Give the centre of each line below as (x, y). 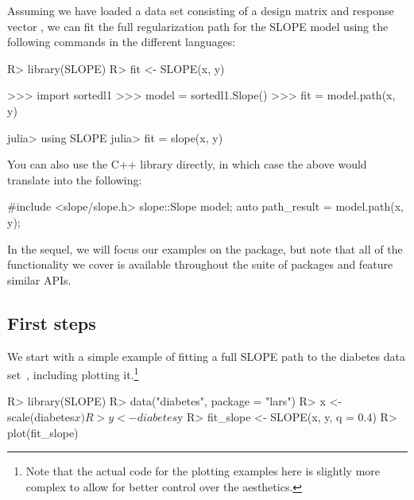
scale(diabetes (41, 416)
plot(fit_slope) (43, 432)
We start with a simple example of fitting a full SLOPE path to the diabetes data (206, 356)
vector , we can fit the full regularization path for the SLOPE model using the (198, 26)
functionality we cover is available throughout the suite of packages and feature (200, 264)
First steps (52, 322)
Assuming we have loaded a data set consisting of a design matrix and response (201, 10)
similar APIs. (39, 279)
